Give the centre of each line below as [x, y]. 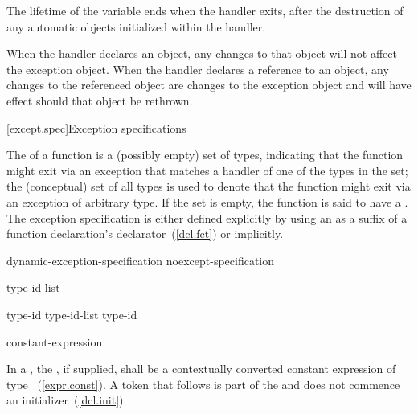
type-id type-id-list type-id [72, 314]
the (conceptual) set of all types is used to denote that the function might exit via [209, 186]
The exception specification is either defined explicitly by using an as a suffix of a [207, 217]
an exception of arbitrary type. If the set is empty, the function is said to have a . [207, 201]
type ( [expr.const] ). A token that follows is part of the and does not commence [203, 384]
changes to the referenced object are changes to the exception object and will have [209, 85]
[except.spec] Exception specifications [96, 127]
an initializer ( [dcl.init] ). [67, 400]
